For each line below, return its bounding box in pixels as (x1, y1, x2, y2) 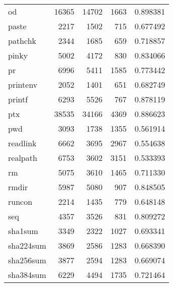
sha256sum (8, 254, 46, 266)
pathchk (8, 35, 37, 46)
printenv (8, 79, 38, 90)
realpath (8, 152, 37, 163)
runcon (8, 196, 33, 207)
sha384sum (8, 269, 46, 280)
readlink (8, 137, 37, 149)
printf (8, 93, 28, 105)
